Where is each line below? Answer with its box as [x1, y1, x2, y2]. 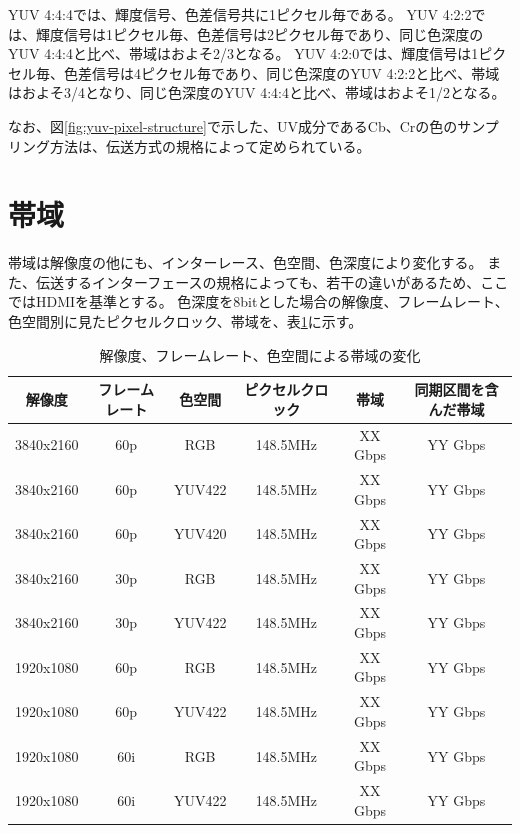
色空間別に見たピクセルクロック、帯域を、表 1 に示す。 [8, 311, 363, 332]
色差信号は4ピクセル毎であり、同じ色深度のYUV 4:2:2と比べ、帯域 [63, 62, 500, 83]
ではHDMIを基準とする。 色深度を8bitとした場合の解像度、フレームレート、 [8, 291, 509, 312]
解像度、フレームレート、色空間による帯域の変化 [99, 344, 421, 365]
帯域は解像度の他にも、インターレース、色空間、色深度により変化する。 [8, 252, 483, 273]
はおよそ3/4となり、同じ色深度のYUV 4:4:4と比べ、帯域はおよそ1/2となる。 [8, 82, 506, 103]
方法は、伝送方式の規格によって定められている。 [49, 135, 371, 156]
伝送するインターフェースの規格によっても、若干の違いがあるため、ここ [35, 271, 509, 292]
